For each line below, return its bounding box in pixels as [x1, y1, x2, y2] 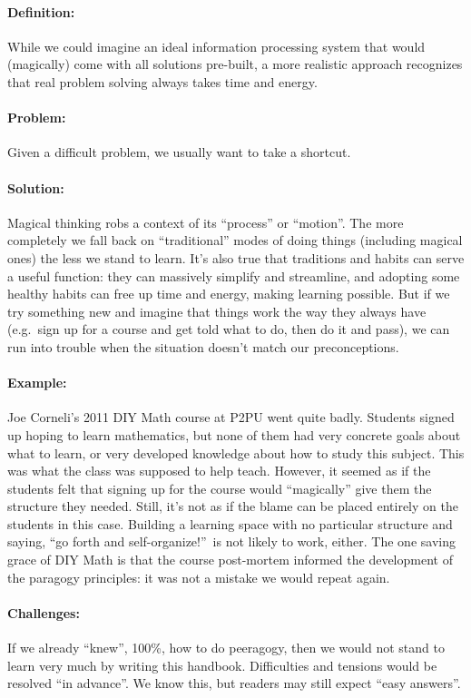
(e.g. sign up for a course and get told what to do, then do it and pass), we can [7, 320, 450, 339]
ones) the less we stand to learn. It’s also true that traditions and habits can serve [7, 248, 465, 267]
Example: [7, 373, 67, 392]
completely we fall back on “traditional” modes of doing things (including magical [7, 231, 463, 250]
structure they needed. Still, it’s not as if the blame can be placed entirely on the [7, 496, 458, 516]
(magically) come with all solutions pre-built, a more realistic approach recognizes [7, 54, 463, 74]
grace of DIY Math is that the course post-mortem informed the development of [7, 550, 453, 569]
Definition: [7, 2, 75, 21]
